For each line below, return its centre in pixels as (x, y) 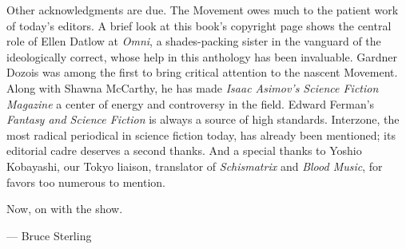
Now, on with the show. (65, 209)
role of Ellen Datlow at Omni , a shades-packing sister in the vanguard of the (194, 41)
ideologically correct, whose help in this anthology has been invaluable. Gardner (202, 56)
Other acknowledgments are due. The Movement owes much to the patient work (203, 10)
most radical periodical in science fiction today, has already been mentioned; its (201, 134)
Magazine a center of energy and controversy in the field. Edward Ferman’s (191, 103)
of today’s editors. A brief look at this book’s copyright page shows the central (199, 25)
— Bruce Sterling (49, 235)
